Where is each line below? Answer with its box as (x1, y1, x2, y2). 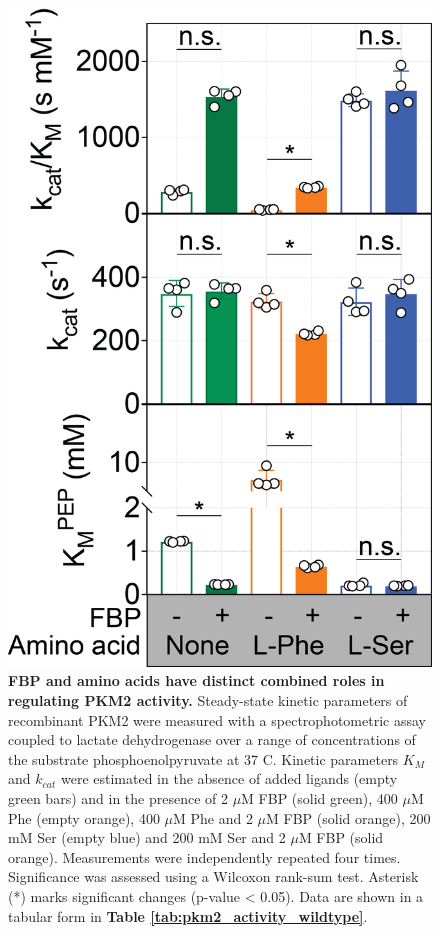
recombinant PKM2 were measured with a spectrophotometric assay (8, 709, 426, 730)
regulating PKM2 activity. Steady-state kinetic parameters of (8, 690, 408, 711)
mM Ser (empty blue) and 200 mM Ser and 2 (8, 827, 286, 848)
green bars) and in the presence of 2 (8, 787, 228, 808)
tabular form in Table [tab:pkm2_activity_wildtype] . (8, 905, 368, 926)
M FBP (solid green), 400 (241, 787, 398, 808)
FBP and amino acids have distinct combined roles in (8, 670, 385, 691)
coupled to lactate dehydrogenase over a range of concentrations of (8, 729, 416, 750)
